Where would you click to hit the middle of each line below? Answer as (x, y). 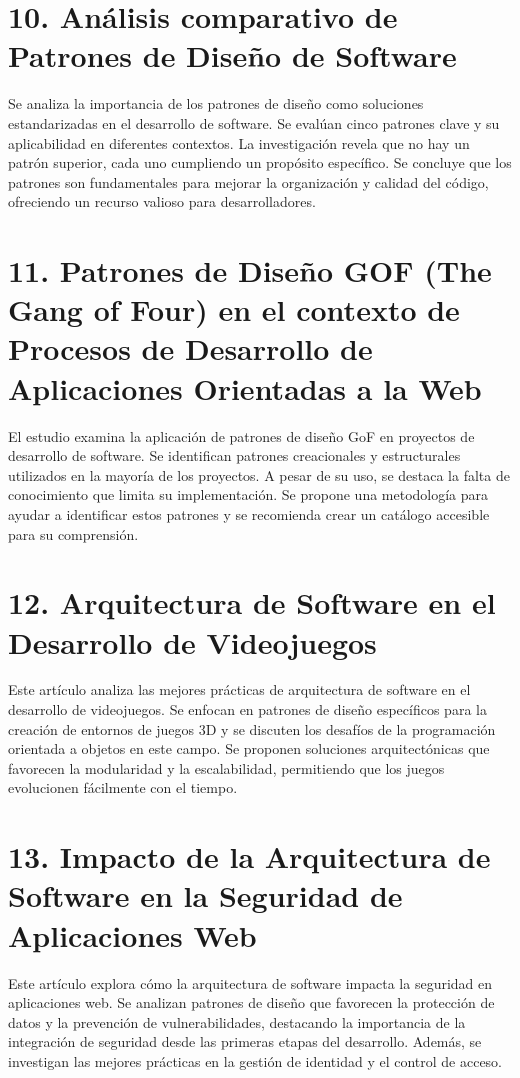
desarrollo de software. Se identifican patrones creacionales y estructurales (234, 455)
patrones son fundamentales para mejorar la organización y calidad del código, (248, 181)
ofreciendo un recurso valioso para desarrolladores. (162, 201)
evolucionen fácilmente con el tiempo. (123, 787)
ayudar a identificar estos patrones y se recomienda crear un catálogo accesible (249, 513)
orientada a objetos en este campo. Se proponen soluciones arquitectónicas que (249, 748)
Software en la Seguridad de (205, 895)
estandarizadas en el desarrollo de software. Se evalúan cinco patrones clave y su (254, 122)
